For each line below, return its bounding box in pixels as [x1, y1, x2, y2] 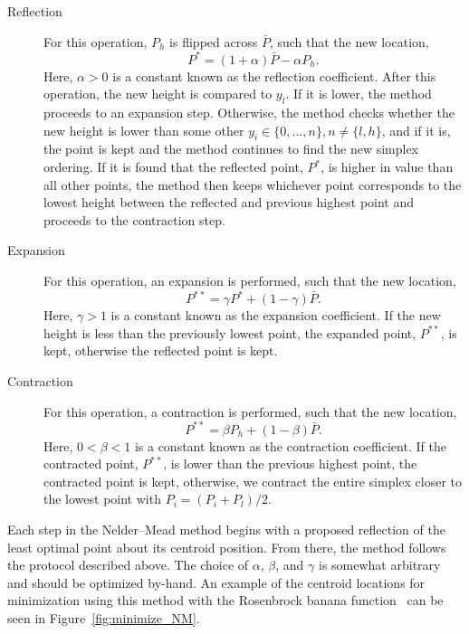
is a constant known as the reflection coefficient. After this [112, 66, 436, 85]
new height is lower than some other [43, 120, 244, 139]
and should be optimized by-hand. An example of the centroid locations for [7, 572, 426, 591]
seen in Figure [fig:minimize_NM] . [7, 608, 200, 627]
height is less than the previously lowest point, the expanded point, [43, 323, 416, 342]
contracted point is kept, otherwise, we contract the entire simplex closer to [43, 471, 463, 490]
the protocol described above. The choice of [7, 555, 249, 574]
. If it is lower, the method [285, 84, 432, 103]
